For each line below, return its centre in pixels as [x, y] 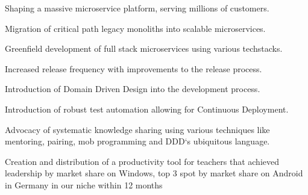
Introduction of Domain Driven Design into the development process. [133, 89]
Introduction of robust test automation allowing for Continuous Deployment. [147, 109]
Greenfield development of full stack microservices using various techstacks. [144, 48]
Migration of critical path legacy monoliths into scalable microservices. [135, 28]
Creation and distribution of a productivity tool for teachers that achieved [142, 161]
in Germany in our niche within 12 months [84, 184]
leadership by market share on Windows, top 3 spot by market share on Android [154, 173]
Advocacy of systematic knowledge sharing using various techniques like [137, 129]
